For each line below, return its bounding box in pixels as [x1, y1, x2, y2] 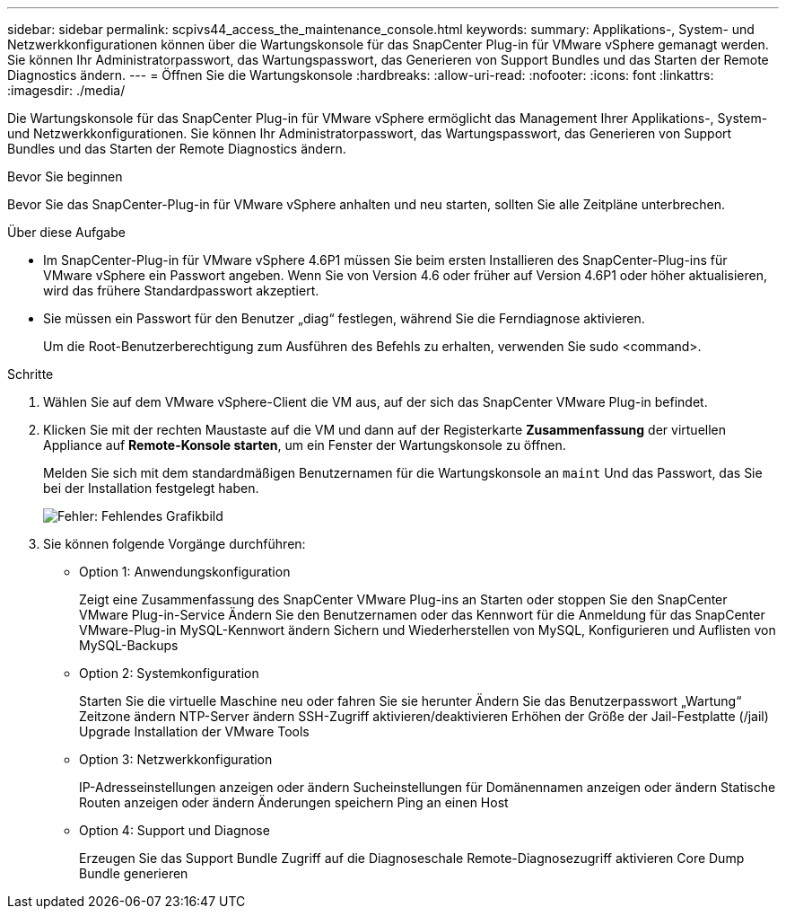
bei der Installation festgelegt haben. [43, 480, 259, 496]
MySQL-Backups [79, 638, 179, 653]
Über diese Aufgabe [7, 225, 126, 240]
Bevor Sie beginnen [7, 169, 123, 184]
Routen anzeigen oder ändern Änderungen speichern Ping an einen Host [79, 795, 509, 810]
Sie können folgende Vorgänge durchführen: [43, 536, 306, 551]
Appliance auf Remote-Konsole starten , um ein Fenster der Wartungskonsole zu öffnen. [43, 437, 566, 453]
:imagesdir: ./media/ [7, 83, 126, 98]
